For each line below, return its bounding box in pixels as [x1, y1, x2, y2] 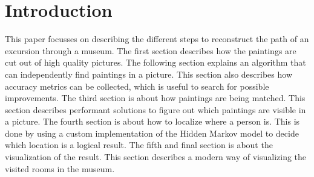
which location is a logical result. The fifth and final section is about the [5, 138, 273, 151]
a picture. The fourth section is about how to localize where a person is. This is [5, 115, 300, 128]
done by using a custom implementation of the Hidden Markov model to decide [5, 126, 299, 139]
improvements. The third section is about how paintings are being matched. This [5, 92, 306, 104]
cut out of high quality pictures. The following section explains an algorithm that [5, 56, 306, 69]
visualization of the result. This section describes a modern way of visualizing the [5, 151, 307, 163]
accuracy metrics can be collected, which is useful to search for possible [5, 79, 269, 92]
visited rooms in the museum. [5, 162, 115, 175]
